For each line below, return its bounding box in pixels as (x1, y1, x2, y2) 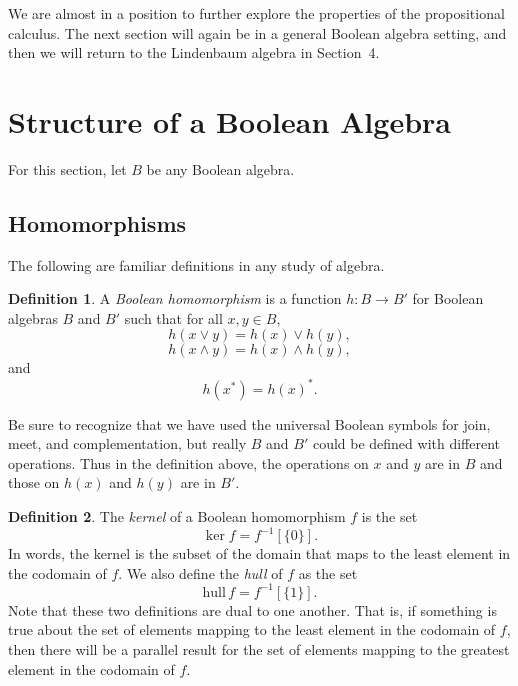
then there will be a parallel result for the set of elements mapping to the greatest (8, 638, 510, 659)
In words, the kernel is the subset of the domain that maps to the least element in (8, 543, 511, 564)
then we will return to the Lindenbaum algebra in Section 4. (8, 42, 380, 63)
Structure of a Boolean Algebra (8, 100, 451, 141)
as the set (298, 562, 358, 583)
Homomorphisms (8, 207, 187, 238)
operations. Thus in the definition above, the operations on (8, 452, 369, 473)
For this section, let (8, 158, 127, 179)
